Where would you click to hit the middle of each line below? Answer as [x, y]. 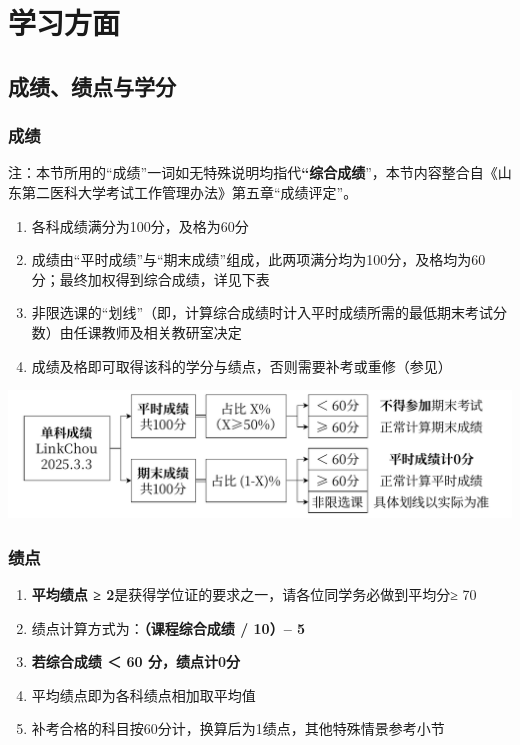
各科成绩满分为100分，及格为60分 [140, 225]
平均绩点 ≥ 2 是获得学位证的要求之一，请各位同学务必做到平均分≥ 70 [254, 593]
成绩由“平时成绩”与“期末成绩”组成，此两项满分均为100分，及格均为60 [258, 259]
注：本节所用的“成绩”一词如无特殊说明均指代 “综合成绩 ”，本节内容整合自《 [253, 172]
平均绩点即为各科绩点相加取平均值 [143, 694]
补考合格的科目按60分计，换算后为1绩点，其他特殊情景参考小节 [238, 728]
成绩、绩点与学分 [92, 85]
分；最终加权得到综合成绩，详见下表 [150, 278]
